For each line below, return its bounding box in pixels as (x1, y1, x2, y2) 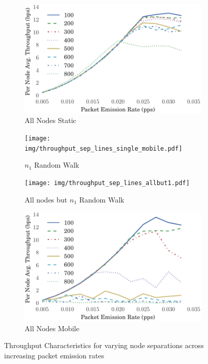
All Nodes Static (25, 115, 76, 126)
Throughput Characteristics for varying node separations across (4, 340, 204, 351)
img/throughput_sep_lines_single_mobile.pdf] (25, 145, 182, 152)
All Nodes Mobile (25, 322, 79, 333)
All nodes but (25, 194, 68, 205)
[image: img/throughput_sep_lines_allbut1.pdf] (25, 179, 190, 187)
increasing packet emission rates (4, 350, 105, 360)
